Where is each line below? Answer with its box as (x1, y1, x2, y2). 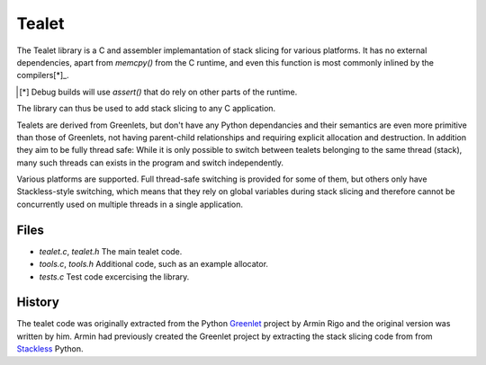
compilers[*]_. (16, 70, 69, 81)
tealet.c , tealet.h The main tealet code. (39, 245, 183, 256)
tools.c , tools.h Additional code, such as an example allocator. (39, 259, 269, 270)
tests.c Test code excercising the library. (39, 271, 190, 282)
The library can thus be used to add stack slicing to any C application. (16, 103, 276, 114)
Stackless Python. (16, 343, 85, 354)
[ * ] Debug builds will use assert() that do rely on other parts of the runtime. (19, 86, 298, 97)
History (16, 295, 60, 310)
